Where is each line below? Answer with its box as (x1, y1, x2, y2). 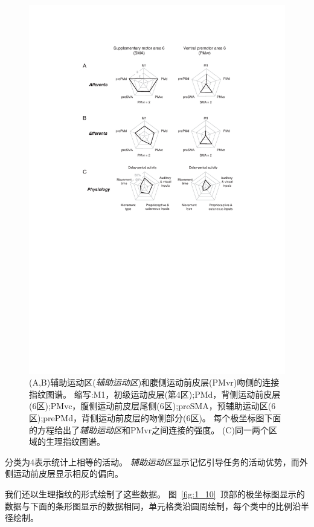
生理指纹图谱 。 (45, 435, 105, 448)
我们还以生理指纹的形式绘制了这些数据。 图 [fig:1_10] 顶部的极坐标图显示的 (5, 487, 305, 500)
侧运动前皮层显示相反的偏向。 (5, 467, 123, 480)
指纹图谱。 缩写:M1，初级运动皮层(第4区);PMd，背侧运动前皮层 (29, 387, 281, 400)
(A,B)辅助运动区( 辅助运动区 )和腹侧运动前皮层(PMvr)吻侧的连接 (29, 376, 280, 389)
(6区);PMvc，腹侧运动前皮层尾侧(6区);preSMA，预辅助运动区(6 (29, 399, 276, 412)
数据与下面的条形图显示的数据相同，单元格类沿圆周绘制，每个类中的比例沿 (5, 499, 301, 512)
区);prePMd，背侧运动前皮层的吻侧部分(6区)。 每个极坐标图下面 (29, 412, 281, 424)
